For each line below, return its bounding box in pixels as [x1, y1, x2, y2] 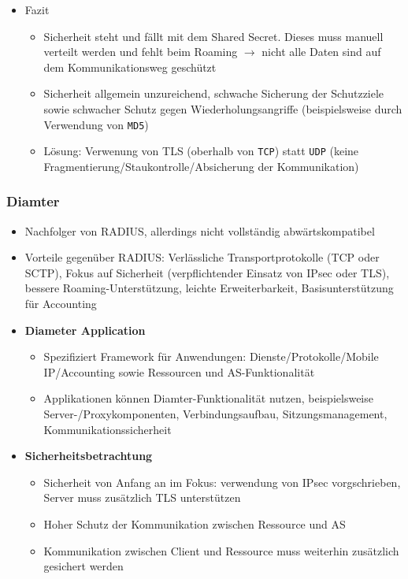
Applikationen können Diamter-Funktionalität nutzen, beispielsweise [43, 390, 373, 406]
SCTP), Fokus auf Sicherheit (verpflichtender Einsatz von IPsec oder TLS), [24, 264, 390, 280]
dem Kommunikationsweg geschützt [43, 58, 217, 75]
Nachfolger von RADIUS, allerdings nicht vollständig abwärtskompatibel [24, 222, 375, 239]
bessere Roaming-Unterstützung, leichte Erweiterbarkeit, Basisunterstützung [24, 280, 394, 296]
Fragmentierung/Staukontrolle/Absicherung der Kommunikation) [43, 158, 359, 174]
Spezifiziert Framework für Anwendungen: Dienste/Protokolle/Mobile [43, 348, 379, 365]
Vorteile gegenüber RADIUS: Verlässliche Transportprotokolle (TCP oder [24, 249, 380, 265]
